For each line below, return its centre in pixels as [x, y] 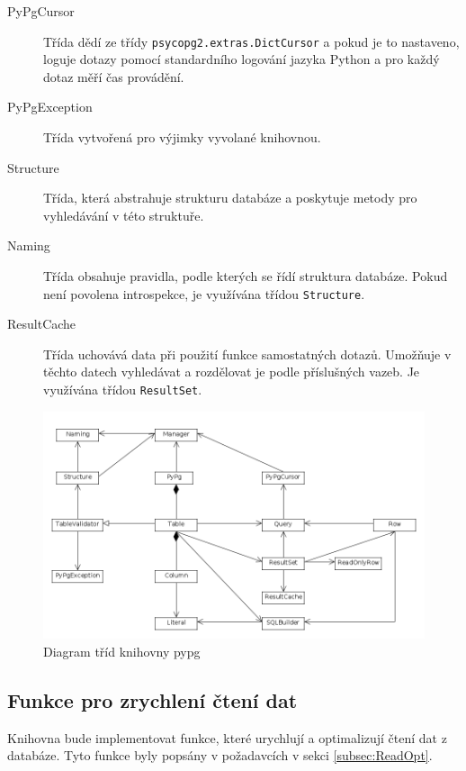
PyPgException [50, 107]
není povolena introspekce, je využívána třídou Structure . [204, 293]
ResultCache [42, 324]
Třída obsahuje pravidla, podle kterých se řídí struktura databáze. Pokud [246, 276]
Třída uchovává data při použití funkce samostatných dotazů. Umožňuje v [247, 354]
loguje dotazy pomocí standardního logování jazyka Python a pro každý [242, 59]
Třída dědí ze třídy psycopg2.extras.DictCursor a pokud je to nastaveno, [251, 41]
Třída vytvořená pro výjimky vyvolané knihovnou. [182, 137]
